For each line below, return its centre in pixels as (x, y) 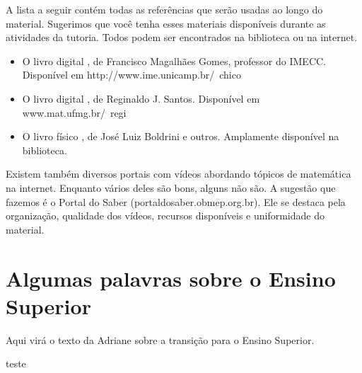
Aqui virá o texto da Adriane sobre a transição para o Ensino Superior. (160, 339)
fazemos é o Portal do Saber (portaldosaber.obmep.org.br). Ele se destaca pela (176, 201)
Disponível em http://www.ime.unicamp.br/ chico (132, 75)
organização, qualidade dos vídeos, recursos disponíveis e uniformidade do (165, 216)
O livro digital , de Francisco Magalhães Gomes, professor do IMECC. (174, 61)
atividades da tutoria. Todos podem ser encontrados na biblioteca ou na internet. (182, 37)
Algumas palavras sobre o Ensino (171, 278)
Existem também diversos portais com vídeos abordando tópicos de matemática (179, 174)
